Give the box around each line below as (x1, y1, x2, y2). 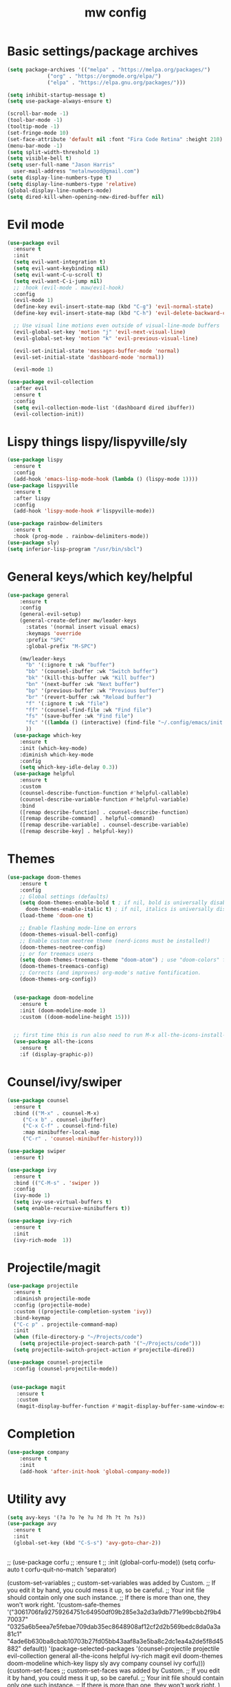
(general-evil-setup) (19, 611, 81, 618)
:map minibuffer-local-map (22, 1129, 100, 1136)
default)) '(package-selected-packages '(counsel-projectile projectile (23, 1644, 220, 1653)
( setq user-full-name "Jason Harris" (7, 162, 115, 169)
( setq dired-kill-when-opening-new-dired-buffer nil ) (7, 193, 165, 200)
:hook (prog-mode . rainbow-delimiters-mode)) (13, 533, 149, 540)
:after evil (13, 385, 48, 392)
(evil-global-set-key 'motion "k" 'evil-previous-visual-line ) (13, 335, 198, 342)
